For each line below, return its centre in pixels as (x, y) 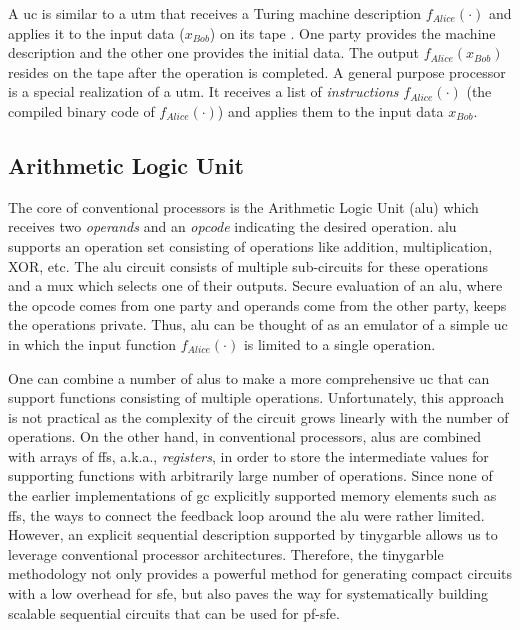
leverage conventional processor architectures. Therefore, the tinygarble (226, 553)
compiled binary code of (81, 110)
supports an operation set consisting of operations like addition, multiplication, (250, 245)
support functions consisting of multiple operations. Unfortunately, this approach (256, 397)
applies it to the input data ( (96, 32)
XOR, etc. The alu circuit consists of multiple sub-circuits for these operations (248, 265)
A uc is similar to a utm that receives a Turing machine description (215, 13)
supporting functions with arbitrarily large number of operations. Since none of (250, 475)
